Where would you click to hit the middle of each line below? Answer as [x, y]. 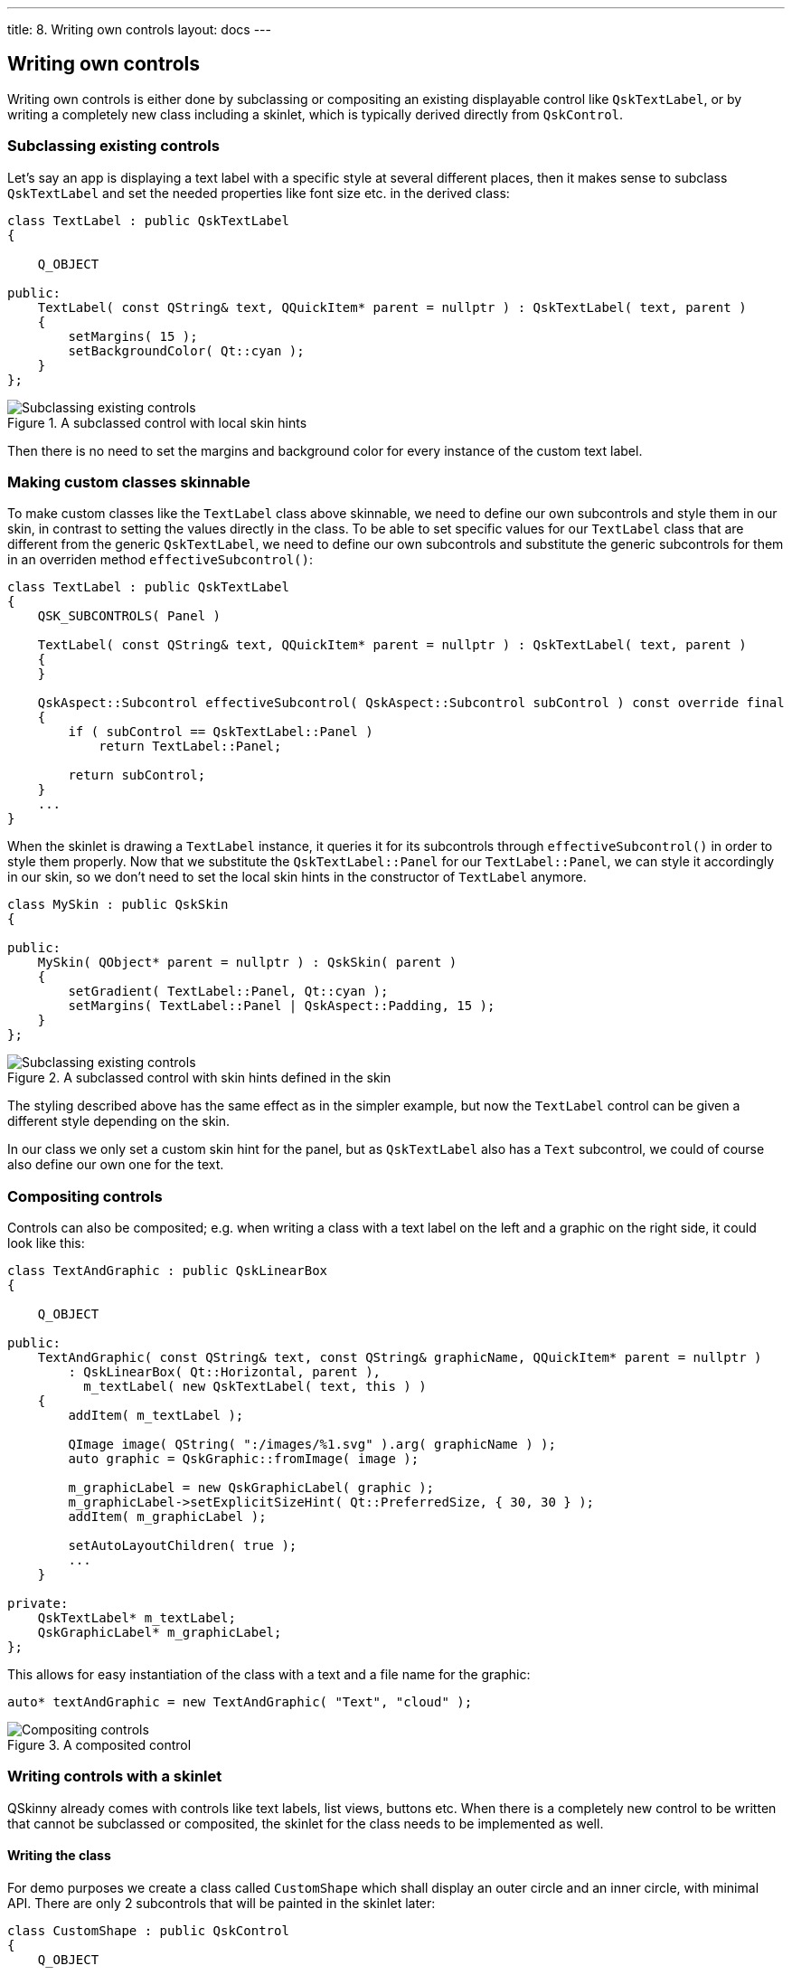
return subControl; [137, 775]
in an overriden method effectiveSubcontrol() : [160, 560]
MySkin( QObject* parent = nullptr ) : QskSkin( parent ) [247, 963]
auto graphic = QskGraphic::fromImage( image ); [244, 1459]
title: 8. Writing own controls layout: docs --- [139, 29]
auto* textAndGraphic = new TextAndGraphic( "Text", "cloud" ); [240, 1702]
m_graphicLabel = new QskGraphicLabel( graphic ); [251, 1488]
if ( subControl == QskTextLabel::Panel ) [221, 732]
